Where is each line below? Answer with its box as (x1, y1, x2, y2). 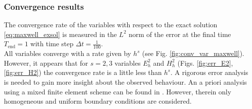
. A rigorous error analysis (170, 67, 249, 77)
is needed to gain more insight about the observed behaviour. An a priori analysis (4, 77, 247, 87)
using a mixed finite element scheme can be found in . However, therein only (4, 86, 232, 96)
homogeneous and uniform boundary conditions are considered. (4, 96, 192, 106)
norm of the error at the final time (128, 29, 231, 39)
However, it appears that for (4, 57, 88, 68)
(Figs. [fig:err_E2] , (177, 57, 233, 68)
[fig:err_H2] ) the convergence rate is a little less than (4, 67, 162, 77)
